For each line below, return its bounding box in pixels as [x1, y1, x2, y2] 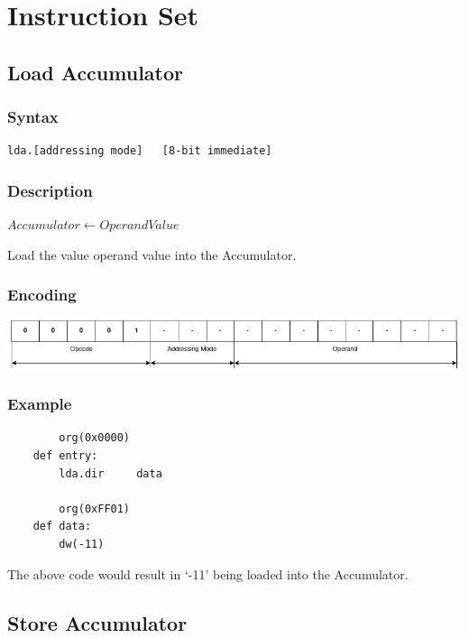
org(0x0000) [59, 431, 131, 445]
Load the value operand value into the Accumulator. [7, 245, 297, 264]
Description [7, 179, 93, 201]
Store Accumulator [7, 608, 188, 636]
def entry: [32, 449, 98, 463]
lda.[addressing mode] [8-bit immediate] [7, 144, 272, 158]
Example [7, 393, 72, 415]
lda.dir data [59, 467, 162, 480]
